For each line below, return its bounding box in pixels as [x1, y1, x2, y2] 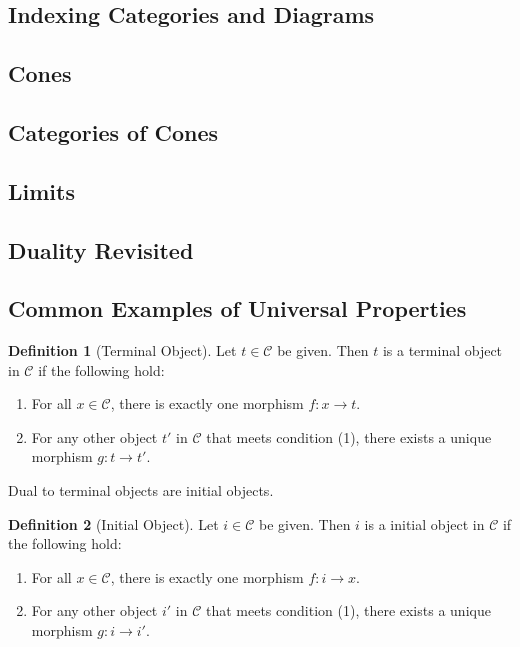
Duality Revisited [8, 234, 194, 265]
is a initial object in [364, 513, 485, 534]
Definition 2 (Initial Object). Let [8, 513, 219, 534]
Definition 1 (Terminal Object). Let [8, 340, 237, 361]
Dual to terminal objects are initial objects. [8, 480, 274, 501]
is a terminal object [382, 340, 503, 361]
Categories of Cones [8, 116, 219, 147]
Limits [8, 175, 75, 206]
